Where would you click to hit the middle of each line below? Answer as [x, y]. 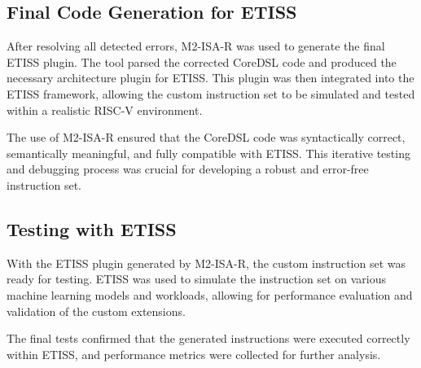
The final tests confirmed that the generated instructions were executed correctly [208, 338]
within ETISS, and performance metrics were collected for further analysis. [194, 354]
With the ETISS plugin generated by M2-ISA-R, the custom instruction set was [206, 263]
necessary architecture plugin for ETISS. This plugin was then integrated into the [210, 78]
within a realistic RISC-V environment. [105, 110]
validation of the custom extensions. [96, 311]
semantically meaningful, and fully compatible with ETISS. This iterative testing [208, 153]
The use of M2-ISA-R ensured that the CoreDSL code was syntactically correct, [206, 137]
